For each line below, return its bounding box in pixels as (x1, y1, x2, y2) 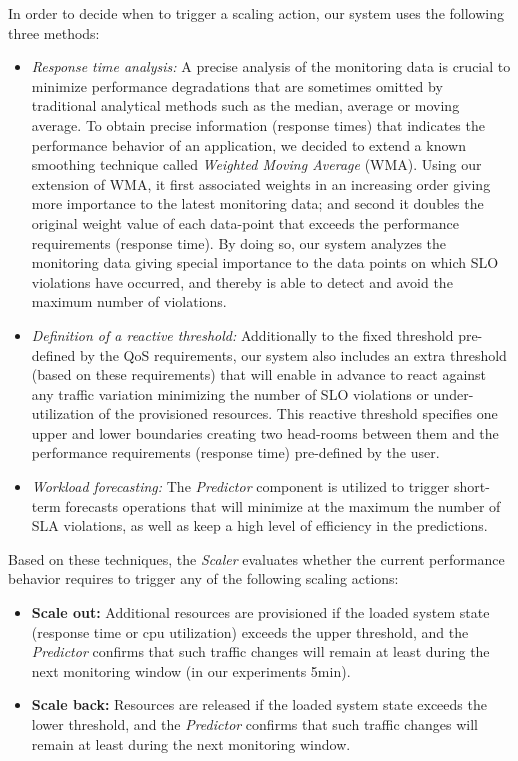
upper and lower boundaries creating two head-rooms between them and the (31, 422, 499, 443)
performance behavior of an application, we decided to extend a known (31, 134, 466, 155)
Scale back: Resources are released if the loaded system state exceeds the (31, 694, 487, 715)
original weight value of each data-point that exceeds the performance (31, 212, 459, 233)
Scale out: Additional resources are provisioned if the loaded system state (31, 602, 490, 623)
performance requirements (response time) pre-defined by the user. (31, 442, 440, 463)
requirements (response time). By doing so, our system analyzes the (31, 232, 447, 253)
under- (433, 383, 474, 404)
